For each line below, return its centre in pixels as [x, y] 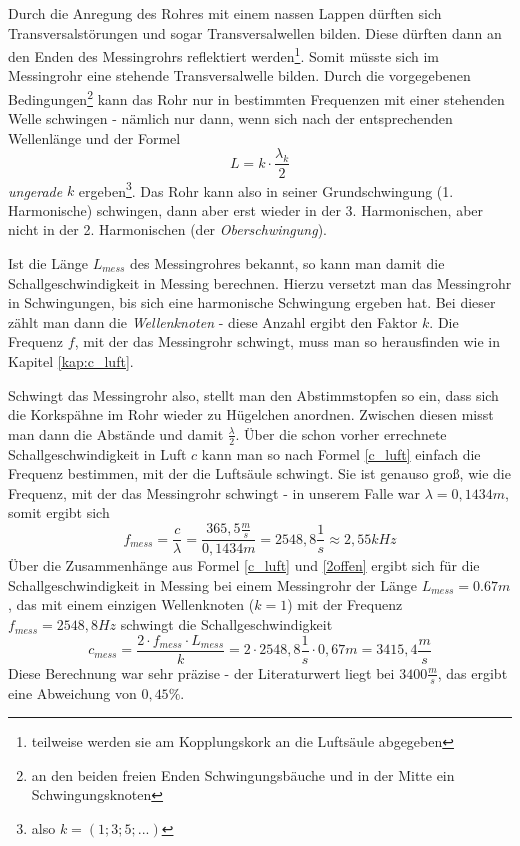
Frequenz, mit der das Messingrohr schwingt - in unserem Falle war [214, 492]
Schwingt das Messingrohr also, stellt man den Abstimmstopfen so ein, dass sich [253, 394]
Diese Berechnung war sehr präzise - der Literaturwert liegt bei [201, 672]
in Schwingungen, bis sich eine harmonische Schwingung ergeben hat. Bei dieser [252, 302]
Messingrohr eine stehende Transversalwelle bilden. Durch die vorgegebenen [239, 75]
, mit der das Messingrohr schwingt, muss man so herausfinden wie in [287, 341]
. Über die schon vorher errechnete [341, 433]
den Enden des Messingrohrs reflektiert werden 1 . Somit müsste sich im [224, 54]
